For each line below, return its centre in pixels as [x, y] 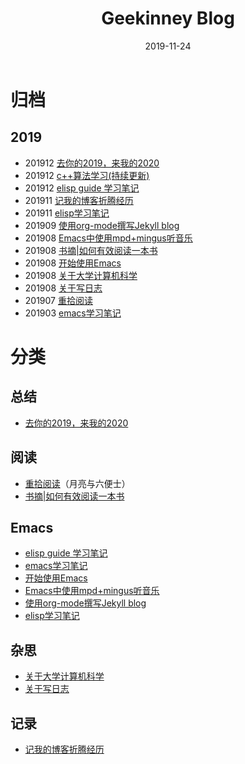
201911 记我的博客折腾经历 [79, 200]
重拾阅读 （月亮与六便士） [77, 483]
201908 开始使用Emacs [73, 263]
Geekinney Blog [168, 18]
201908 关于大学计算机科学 [81, 275]
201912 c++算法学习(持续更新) [87, 175]
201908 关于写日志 [63, 288]
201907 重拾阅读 [58, 300]
